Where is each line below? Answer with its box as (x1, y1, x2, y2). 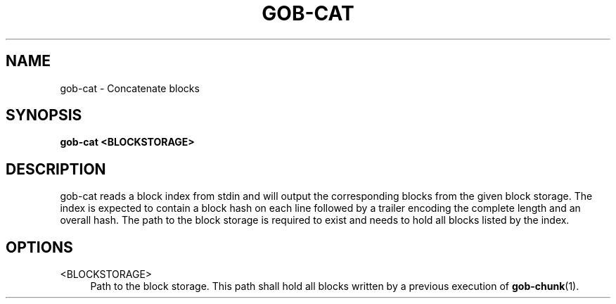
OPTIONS (6, 238, 73, 256)
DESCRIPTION (6, 160, 106, 178)
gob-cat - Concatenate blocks (60, 82, 200, 94)
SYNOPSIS (6, 106, 82, 125)
